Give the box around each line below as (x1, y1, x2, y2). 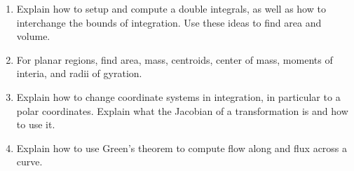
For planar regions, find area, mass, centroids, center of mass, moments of (16, 52, 333, 67)
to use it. (16, 117, 55, 132)
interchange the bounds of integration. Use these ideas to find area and (16, 15, 322, 29)
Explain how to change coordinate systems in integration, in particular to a (16, 89, 341, 104)
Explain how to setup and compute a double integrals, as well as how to (16, 1, 326, 15)
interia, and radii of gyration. (16, 66, 142, 81)
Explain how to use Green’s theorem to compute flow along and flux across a (16, 140, 348, 155)
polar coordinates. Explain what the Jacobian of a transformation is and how (16, 103, 348, 118)
